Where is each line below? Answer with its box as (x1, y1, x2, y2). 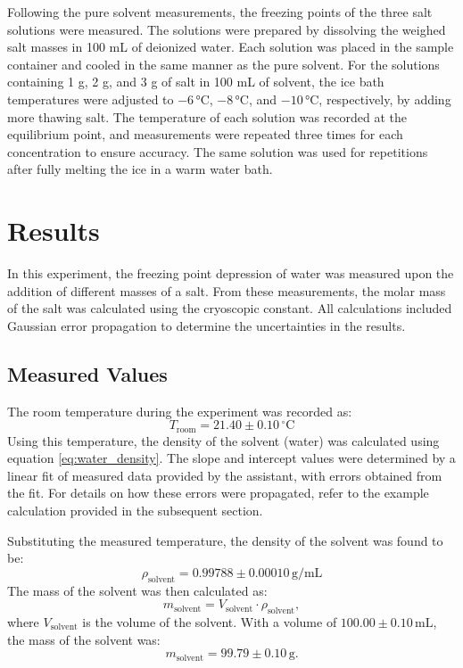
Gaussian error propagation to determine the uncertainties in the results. (7, 316, 406, 334)
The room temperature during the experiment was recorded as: (7, 401, 352, 420)
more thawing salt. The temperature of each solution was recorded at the (7, 107, 407, 126)
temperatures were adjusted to (7, 89, 174, 108)
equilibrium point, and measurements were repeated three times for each (7, 125, 403, 144)
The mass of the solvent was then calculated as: (7, 581, 268, 599)
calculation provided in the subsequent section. (7, 501, 263, 520)
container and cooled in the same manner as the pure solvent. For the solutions (7, 54, 440, 73)
